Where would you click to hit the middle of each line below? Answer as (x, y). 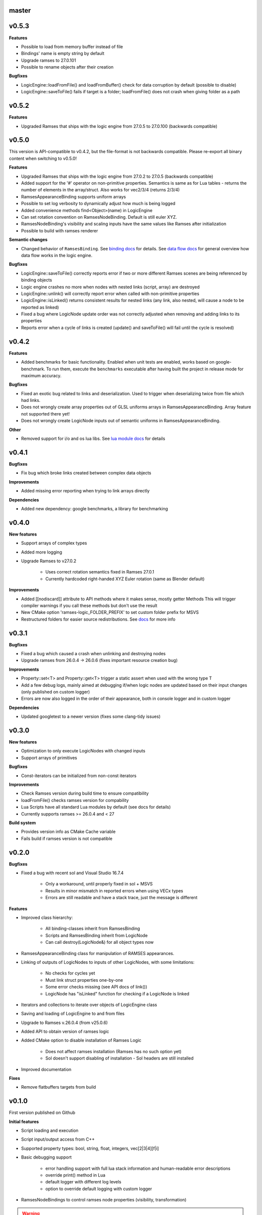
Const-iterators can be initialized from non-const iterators (79, 776)
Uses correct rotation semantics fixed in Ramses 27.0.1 (100, 572)
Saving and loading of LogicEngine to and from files (73, 1014)
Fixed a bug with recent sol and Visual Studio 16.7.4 (72, 873)
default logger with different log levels (83, 1182)
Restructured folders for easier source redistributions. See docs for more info (98, 619)
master (20, 10)
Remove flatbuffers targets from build (59, 1087)
